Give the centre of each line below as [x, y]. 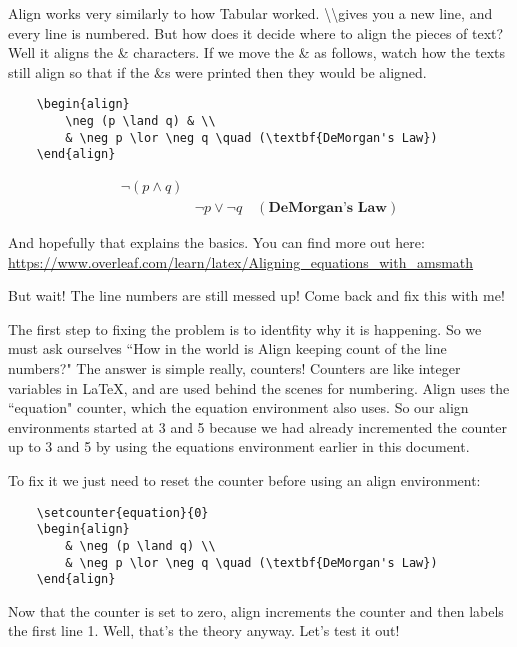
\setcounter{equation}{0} [122, 512]
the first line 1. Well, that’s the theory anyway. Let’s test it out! [204, 630]
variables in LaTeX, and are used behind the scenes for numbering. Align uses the [259, 387]
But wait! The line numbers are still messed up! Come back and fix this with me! [256, 295]
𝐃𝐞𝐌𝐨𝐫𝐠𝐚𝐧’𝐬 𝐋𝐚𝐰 [327, 208]
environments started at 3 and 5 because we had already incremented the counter [257, 426]
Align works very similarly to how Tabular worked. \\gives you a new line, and [250, 13]
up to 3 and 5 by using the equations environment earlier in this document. [239, 446]
